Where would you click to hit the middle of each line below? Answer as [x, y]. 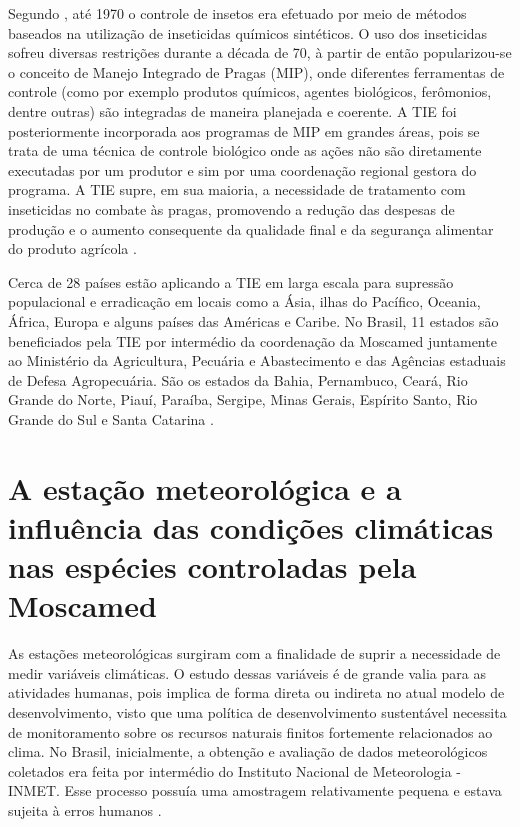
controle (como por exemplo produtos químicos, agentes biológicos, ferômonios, [250, 91]
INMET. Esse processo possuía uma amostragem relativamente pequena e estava [255, 790]
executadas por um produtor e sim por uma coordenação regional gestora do [242, 169]
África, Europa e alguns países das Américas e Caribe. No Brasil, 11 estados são [253, 320]
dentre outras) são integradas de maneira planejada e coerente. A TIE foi [232, 110]
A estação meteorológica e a [205, 487]
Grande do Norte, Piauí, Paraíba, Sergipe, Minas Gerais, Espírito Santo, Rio [243, 399]
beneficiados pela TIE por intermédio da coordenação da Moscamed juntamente [252, 340]
